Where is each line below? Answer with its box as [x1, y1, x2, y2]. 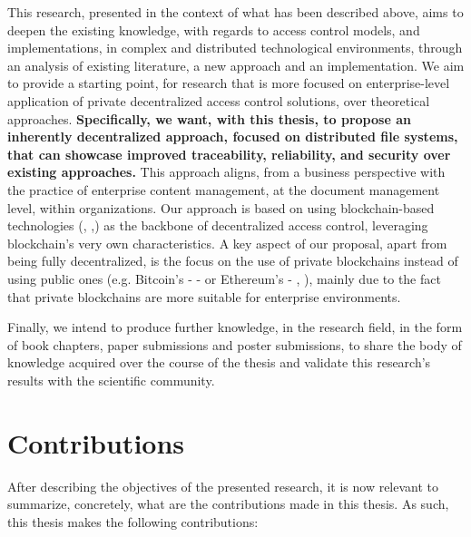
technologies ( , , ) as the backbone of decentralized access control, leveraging [7, 216, 428, 235]
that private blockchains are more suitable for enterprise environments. [7, 287, 401, 306]
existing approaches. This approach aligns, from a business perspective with [7, 162, 446, 181]
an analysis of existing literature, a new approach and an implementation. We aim [7, 55, 465, 74]
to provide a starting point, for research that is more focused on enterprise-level [7, 73, 450, 93]
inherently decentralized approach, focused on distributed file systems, [7, 127, 458, 146]
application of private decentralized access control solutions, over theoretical [7, 91, 430, 110]
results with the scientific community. [7, 370, 215, 389]
